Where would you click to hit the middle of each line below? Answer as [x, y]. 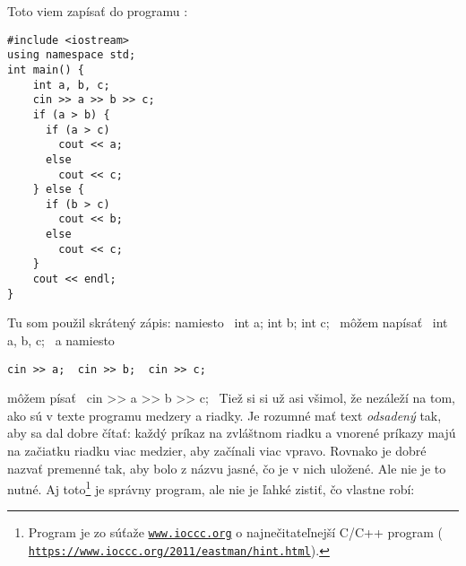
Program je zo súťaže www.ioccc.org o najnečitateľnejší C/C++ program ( [236, 532]
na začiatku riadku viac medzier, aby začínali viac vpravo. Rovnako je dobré [217, 451]
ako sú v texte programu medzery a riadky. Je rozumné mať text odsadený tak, [224, 415]
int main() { [46, 70]
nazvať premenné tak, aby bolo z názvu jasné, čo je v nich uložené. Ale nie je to [227, 468]
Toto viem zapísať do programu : [98, 11]
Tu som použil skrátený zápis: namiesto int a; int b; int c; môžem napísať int [228, 322]
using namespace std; [72, 55]
